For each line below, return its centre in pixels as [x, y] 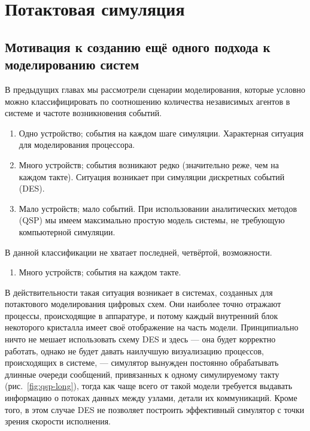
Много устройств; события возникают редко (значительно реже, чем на [149, 164]
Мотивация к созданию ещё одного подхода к [138, 46]
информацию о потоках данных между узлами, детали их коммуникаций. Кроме [151, 398]
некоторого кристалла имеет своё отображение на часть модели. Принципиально [152, 327]
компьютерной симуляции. [67, 231]
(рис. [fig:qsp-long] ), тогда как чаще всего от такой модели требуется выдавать [149, 386]
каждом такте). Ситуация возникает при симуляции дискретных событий [152, 176]
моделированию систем [72, 64]
